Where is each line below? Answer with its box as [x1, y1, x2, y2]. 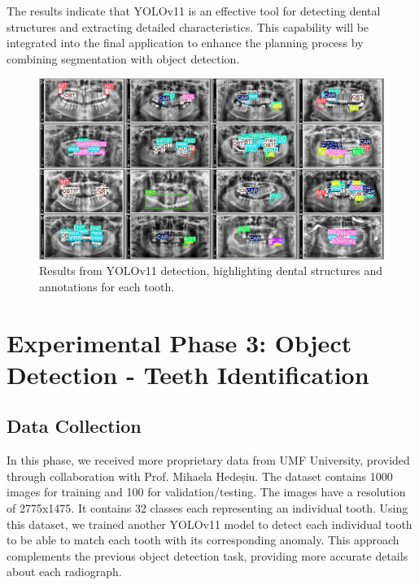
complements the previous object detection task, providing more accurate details [7, 547, 408, 564]
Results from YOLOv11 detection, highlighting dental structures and [39, 262, 383, 279]
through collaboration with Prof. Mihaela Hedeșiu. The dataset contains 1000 [7, 467, 393, 484]
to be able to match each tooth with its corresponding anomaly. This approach [7, 531, 399, 548]
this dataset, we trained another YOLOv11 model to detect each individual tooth [7, 515, 412, 532]
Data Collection [7, 413, 142, 439]
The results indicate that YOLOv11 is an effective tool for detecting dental [7, 2, 381, 19]
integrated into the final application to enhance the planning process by [7, 34, 364, 51]
